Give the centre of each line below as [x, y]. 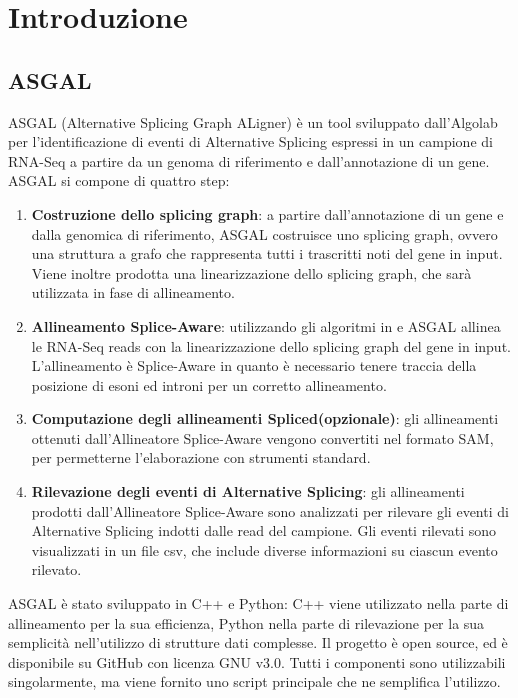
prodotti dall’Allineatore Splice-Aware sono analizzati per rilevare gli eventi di [270, 510]
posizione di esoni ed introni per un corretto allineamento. [209, 384]
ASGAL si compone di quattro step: [119, 180]
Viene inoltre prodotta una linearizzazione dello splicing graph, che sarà [251, 272]
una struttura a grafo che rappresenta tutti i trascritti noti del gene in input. [267, 253]
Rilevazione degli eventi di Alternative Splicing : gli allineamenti [248, 491]
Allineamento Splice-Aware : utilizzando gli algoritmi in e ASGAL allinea [266, 325]
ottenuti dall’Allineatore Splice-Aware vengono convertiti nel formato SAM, [262, 437]
